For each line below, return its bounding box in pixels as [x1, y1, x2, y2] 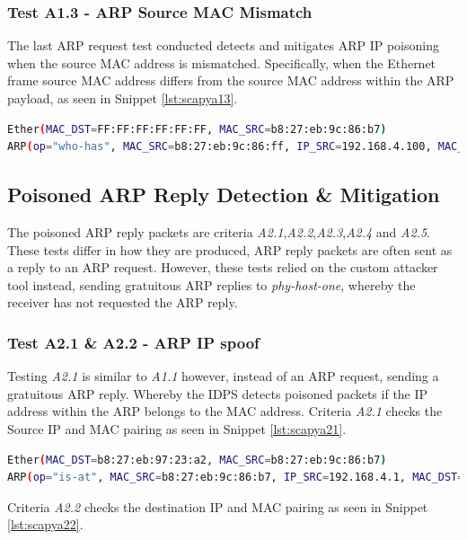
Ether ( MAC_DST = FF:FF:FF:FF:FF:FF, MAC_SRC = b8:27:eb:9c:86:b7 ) [7, 122, 387, 136]
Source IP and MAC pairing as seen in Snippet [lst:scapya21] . [7, 419, 347, 438]
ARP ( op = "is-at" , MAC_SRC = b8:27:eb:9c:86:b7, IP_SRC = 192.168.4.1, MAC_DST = [7, 471, 464, 484]
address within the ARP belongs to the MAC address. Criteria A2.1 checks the [7, 402, 443, 420]
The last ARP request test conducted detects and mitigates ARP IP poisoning [7, 36, 439, 55]
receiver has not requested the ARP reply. [7, 293, 238, 312]
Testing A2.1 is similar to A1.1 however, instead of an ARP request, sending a [7, 367, 439, 385]
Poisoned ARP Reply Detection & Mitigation [7, 181, 440, 208]
